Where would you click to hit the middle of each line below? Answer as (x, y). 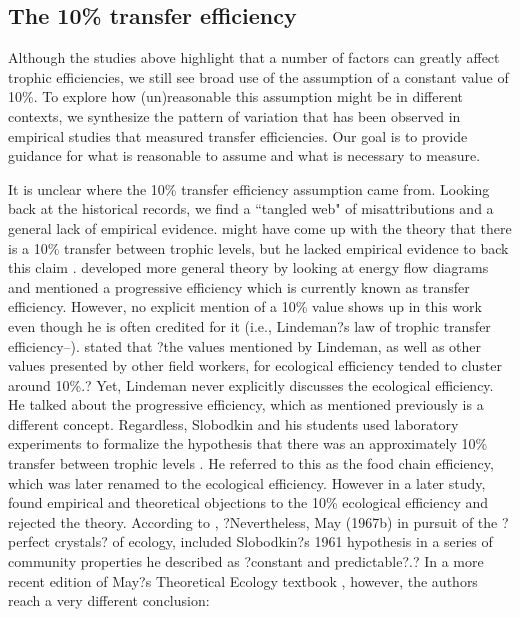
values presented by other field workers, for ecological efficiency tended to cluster (255, 365)
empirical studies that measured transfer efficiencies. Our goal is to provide (238, 135)
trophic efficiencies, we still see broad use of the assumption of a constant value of (258, 76)
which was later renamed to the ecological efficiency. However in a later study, (247, 482)
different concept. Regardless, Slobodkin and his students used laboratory (233, 423)
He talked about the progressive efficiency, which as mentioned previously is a (246, 404)
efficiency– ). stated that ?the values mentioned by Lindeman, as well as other (244, 345)
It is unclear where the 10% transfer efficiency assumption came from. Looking (249, 188)
